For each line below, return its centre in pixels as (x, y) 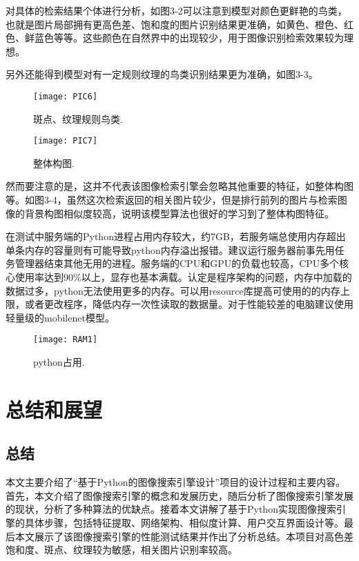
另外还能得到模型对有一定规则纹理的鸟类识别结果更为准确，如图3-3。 (162, 74)
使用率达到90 (44, 277)
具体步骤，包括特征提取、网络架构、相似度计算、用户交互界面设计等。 (184, 523)
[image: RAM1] (66, 340)
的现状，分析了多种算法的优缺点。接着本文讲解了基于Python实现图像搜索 (171, 509)
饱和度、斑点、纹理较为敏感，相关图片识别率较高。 (122, 550)
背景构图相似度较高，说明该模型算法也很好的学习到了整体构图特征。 (179, 213)
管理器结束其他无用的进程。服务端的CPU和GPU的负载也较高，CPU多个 (177, 263)
